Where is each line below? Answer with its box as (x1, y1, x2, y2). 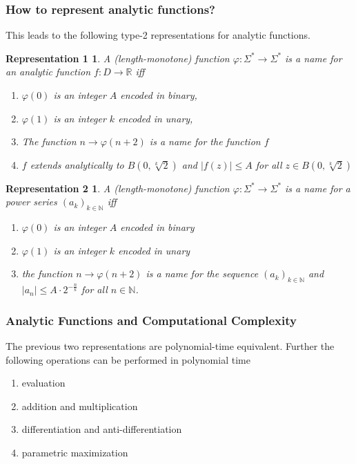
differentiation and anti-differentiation (21, 422, 182, 436)
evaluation (21, 375, 66, 390)
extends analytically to (30, 157, 124, 171)
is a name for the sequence (146, 266, 259, 281)
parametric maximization (21, 445, 128, 459)
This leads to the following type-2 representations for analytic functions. (6, 28, 310, 42)
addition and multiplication (21, 398, 138, 413)
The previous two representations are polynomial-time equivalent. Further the (6, 338, 335, 353)
